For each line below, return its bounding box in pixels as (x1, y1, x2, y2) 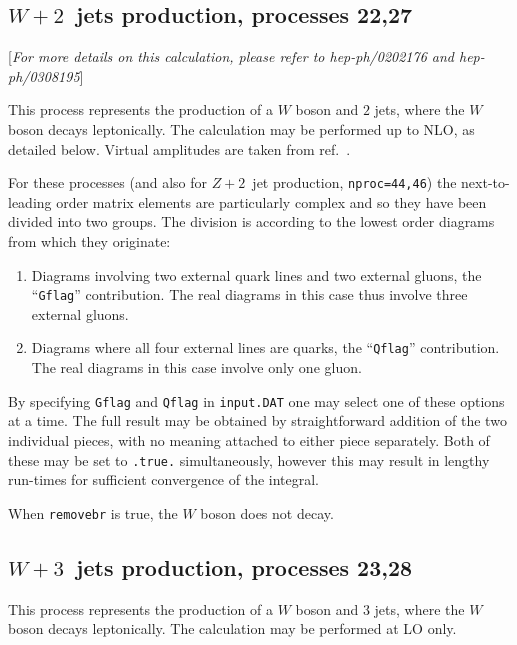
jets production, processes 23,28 (76, 551, 413, 582)
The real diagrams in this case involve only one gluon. (31, 357, 362, 378)
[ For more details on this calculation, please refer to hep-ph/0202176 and (8, 46, 455, 67)
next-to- (461, 172, 510, 193)
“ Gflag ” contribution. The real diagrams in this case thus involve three (31, 284, 468, 305)
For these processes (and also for (8, 172, 208, 193)
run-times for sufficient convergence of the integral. (8, 469, 320, 490)
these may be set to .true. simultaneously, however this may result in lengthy (8, 449, 490, 470)
